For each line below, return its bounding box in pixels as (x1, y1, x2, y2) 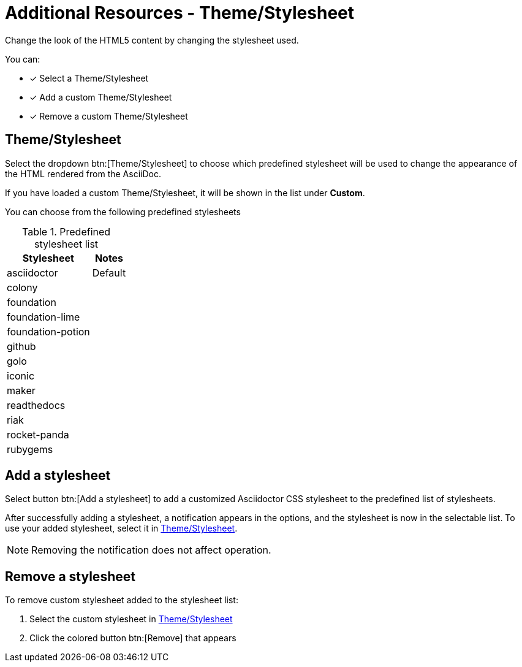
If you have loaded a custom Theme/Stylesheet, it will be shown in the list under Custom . (5, 187, 365, 198)
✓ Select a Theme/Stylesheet (29, 72, 149, 83)
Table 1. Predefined (22, 225, 111, 238)
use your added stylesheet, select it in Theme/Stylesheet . (5, 523, 238, 534)
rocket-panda (7, 428, 69, 441)
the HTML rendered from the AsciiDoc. (5, 168, 161, 179)
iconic (7, 369, 35, 382)
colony (7, 281, 38, 294)
